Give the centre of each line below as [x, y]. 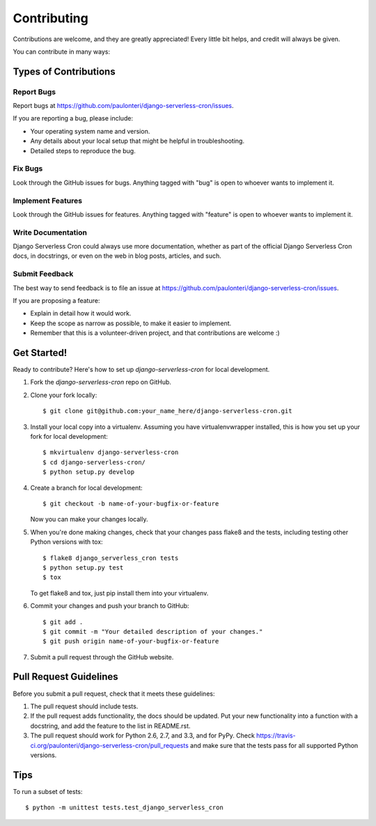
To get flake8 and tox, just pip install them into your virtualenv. [119, 593]
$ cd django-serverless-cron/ [94, 462]
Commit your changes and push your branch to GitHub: [110, 606]
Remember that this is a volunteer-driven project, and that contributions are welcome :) [155, 333]
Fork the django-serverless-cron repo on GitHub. [101, 382]
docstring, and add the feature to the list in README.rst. [110, 726]
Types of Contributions [64, 71]
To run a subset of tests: [48, 791]
